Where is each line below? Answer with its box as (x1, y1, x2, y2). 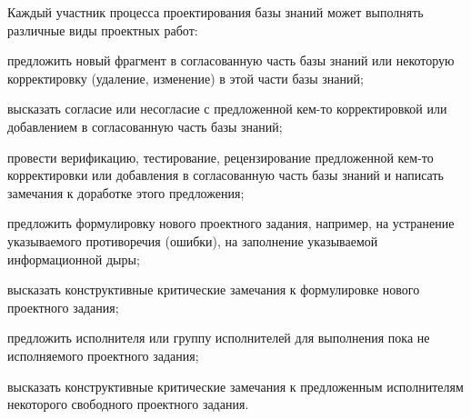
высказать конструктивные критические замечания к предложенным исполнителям (7, 376, 464, 395)
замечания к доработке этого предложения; (7, 183, 245, 202)
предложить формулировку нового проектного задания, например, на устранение (7, 214, 455, 233)
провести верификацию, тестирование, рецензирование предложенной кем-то (7, 147, 434, 166)
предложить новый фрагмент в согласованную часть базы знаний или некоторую (7, 51, 455, 70)
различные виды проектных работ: (7, 20, 198, 39)
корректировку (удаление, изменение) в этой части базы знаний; (7, 68, 364, 87)
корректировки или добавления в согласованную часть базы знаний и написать (7, 165, 444, 185)
